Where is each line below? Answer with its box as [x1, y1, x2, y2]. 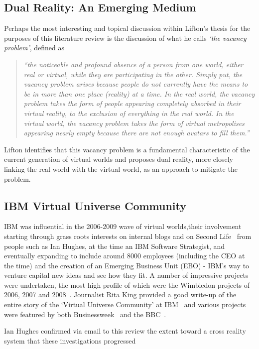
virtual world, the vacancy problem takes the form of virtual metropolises [23, 117, 245, 128]
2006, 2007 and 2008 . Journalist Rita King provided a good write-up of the [4, 289, 237, 300]
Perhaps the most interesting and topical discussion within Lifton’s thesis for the [4, 23, 251, 33]
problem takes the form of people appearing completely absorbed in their [23, 98, 241, 109]
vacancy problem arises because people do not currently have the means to [23, 79, 248, 89]
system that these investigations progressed [4, 335, 136, 346]
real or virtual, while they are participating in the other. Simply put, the [23, 69, 243, 79]
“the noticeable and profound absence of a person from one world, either [23, 59, 244, 69]
